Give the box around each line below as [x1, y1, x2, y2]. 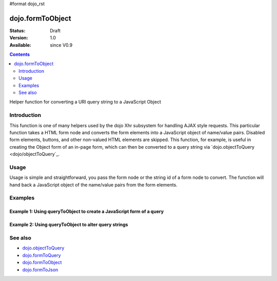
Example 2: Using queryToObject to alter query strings [9, 222, 128, 228]
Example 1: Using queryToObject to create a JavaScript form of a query [9, 208, 164, 215]
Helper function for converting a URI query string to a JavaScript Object [9, 99, 162, 105]
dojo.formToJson [22, 267, 58, 273]
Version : [9, 35, 28, 41]
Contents [9, 51, 30, 57]
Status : [9, 27, 26, 33]
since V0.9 [50, 42, 73, 48]
